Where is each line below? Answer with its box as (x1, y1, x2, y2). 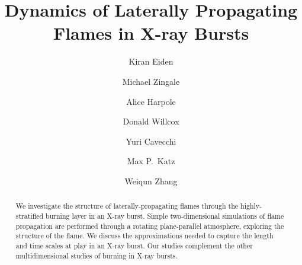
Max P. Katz (127, 155, 175, 167)
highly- (240, 201, 262, 211)
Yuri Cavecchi (126, 135, 176, 147)
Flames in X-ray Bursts (53, 21, 249, 45)
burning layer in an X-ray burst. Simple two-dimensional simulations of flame (46, 210, 284, 221)
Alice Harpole (126, 95, 176, 107)
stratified (15, 210, 44, 221)
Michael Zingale (122, 75, 180, 87)
